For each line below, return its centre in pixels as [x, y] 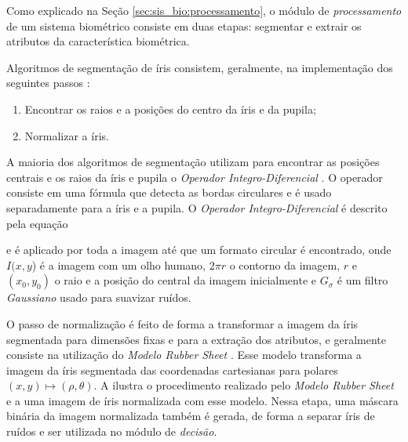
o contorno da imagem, [285, 264]
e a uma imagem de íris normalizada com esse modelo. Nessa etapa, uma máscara [202, 400]
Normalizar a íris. [67, 135]
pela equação [37, 223]
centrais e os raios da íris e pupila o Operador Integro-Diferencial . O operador [195, 177]
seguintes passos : [48, 83]
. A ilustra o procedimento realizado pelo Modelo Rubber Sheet [244, 385]
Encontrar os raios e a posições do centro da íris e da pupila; [170, 109]
